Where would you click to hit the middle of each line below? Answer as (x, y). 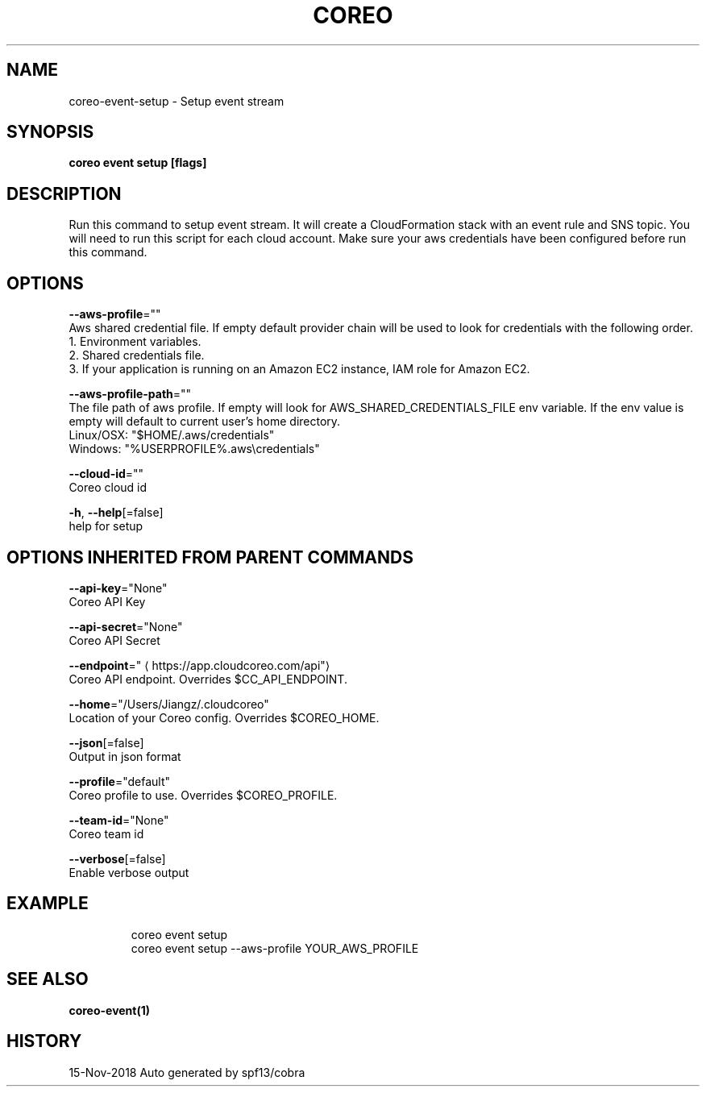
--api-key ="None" (118, 588)
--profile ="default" (119, 781)
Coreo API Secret (114, 640)
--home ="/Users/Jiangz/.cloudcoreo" (169, 704)
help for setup (106, 526)
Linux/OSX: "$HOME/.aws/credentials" (172, 435)
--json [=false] (106, 742)
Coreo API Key (107, 601)
